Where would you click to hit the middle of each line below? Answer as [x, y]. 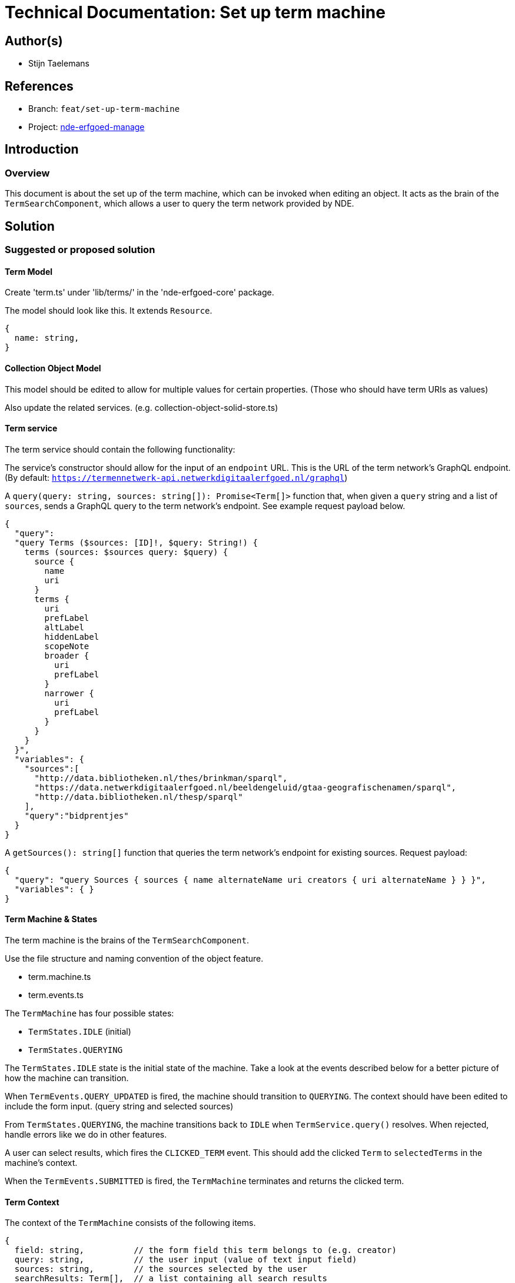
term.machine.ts [60, 976]
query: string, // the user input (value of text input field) [186, 1260]
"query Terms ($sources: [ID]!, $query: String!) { [136, 542]
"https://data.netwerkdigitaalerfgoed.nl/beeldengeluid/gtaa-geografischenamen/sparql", [245, 787]
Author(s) [34, 41]
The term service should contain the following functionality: [120, 449]
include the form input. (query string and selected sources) [119, 1106]
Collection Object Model [53, 368]
